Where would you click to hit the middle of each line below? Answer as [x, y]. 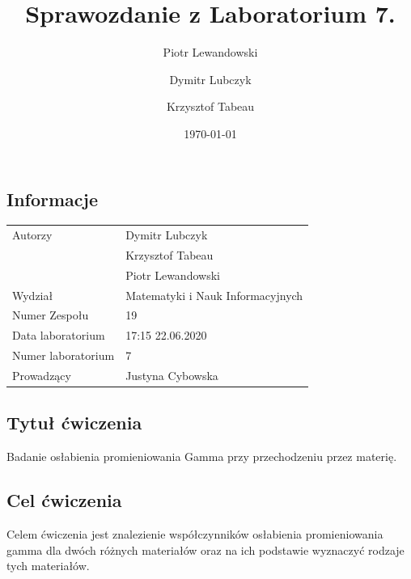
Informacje [53, 199]
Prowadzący [42, 375]
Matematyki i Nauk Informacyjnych [214, 295]
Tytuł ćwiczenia [74, 423]
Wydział [33, 295]
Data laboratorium [59, 335]
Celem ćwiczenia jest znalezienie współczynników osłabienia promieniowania [195, 534]
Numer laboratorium [64, 355]
